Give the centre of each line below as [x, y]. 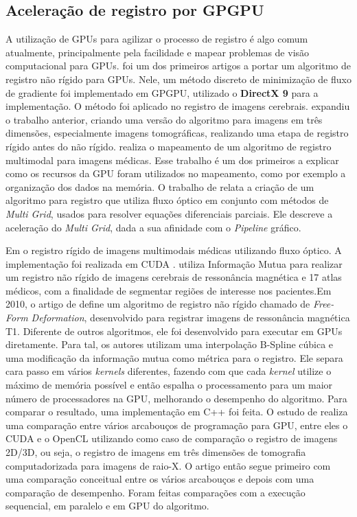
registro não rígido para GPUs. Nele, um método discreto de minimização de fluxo [178, 79]
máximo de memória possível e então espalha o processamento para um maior [169, 385]
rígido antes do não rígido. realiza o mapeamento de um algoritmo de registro [169, 146]
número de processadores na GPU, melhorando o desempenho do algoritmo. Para [176, 398]
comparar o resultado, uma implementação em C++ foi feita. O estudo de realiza [177, 412]
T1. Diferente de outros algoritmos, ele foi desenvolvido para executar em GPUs [174, 331]
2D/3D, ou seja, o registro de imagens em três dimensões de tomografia [156, 452]
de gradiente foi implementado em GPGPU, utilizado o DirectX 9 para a [162, 92]
